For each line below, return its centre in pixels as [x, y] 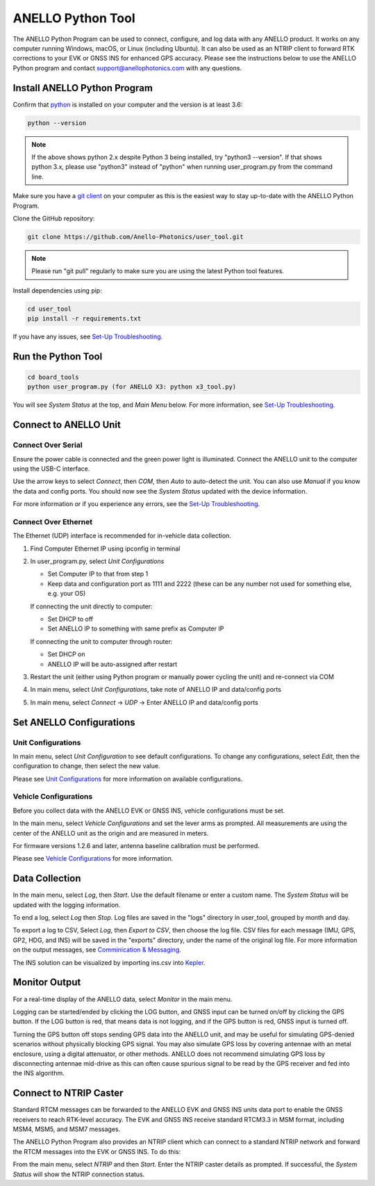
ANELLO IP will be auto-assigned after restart [112, 664]
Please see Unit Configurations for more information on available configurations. [128, 779]
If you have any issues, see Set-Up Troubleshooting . [88, 336]
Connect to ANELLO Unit [67, 425]
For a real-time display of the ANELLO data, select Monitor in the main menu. [123, 999]
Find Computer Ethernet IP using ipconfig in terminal [105, 549]
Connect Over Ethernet [53, 521]
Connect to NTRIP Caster [68, 1093]
